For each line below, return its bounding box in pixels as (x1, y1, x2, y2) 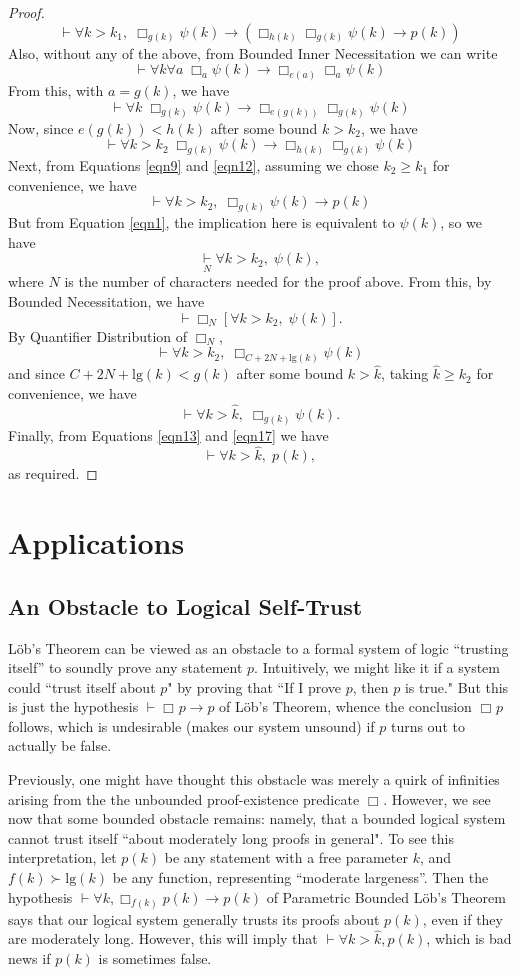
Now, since (8, 117, 74, 138)
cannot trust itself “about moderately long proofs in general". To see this (8, 827, 455, 848)
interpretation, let (8, 847, 117, 868)
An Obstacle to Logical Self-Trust (8, 590, 363, 621)
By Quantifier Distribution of (8, 325, 188, 346)
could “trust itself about (8, 676, 156, 697)
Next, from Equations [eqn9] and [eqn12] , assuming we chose (8, 154, 379, 175)
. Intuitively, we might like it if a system (254, 657, 501, 678)
